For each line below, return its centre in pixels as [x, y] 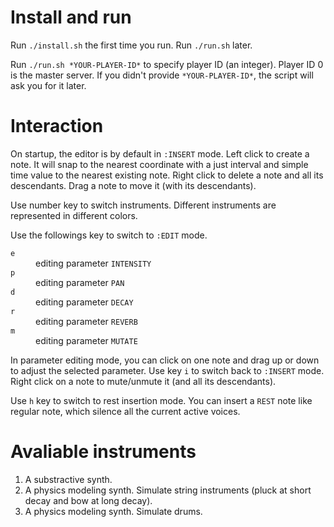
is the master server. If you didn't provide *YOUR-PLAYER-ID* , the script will [162, 75]
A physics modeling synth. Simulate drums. [113, 511]
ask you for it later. [48, 85]
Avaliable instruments [103, 452]
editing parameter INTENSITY [93, 263]
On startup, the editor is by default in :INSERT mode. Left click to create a [160, 153]
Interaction [57, 126]
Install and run [71, 17]
